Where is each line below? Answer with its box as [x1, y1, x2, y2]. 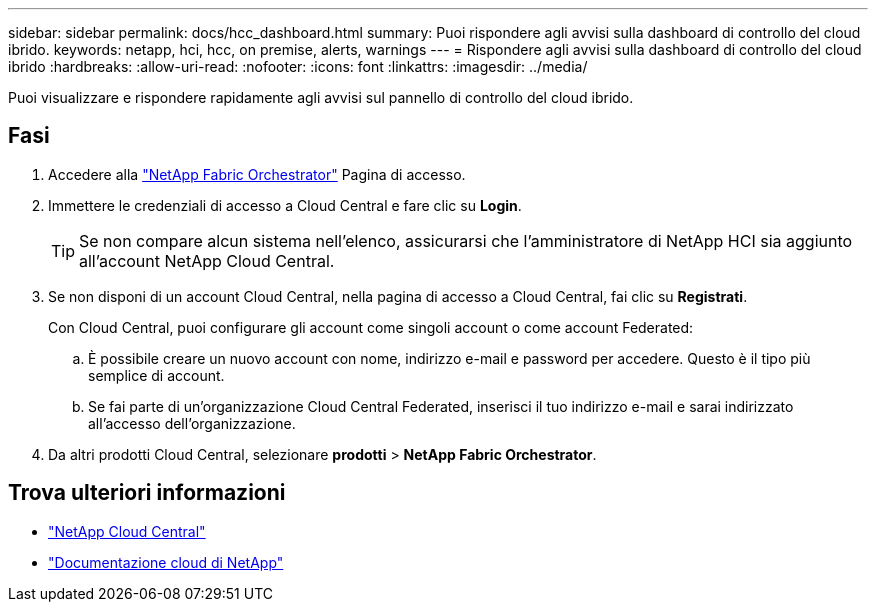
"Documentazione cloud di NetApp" [48, 553, 284, 571]
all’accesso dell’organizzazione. [88, 414, 296, 432]
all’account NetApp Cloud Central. [79, 250, 335, 271]
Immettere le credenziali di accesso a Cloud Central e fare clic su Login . [48, 196, 522, 214]
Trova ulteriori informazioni [8, 480, 286, 506]
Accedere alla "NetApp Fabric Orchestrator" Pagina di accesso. [48, 165, 466, 183]
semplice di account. [88, 366, 225, 384]
